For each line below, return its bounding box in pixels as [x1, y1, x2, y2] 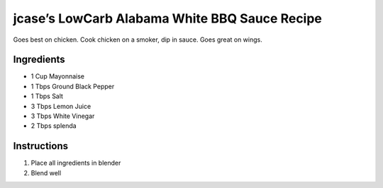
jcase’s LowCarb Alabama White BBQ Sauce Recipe [13, 11, 323, 26]
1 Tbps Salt [30, 92, 64, 100]
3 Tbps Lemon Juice [30, 102, 91, 110]
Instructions [13, 140, 69, 152]
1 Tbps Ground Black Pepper [30, 82, 115, 90]
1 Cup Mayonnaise [30, 72, 85, 81]
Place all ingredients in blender [30, 159, 121, 168]
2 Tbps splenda [30, 122, 77, 130]
